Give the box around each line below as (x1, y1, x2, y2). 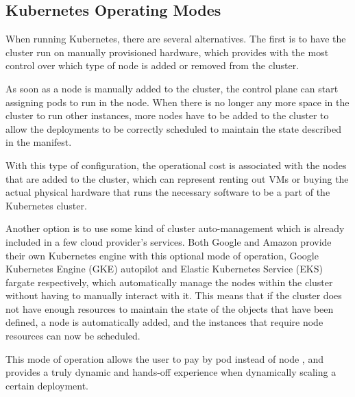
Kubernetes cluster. (5, 198, 87, 212)
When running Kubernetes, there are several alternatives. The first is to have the (5, 31, 346, 46)
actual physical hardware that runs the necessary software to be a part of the (5, 185, 330, 199)
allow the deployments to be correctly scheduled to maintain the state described (5, 121, 341, 136)
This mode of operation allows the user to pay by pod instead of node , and (5, 351, 323, 366)
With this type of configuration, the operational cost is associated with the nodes (5, 157, 347, 172)
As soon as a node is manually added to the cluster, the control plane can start (5, 81, 339, 95)
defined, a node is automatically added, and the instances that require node (5, 315, 323, 329)
